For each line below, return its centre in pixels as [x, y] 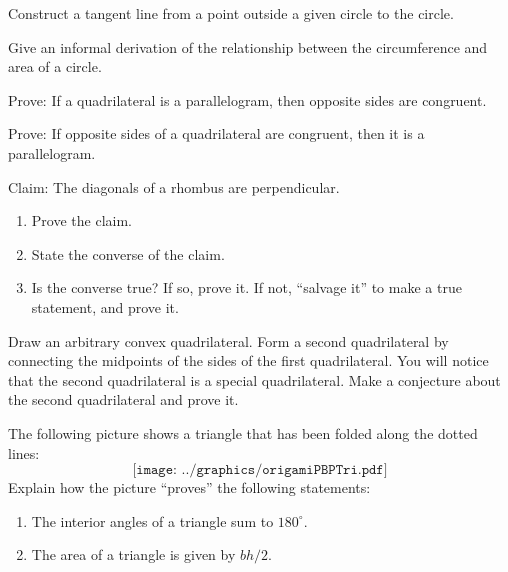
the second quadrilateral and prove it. [123, 399]
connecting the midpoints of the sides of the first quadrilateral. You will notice [248, 360]
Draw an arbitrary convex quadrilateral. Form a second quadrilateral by [228, 340]
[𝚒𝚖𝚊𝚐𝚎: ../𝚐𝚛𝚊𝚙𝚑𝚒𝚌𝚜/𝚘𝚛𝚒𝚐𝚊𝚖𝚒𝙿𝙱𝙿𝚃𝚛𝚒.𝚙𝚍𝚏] [260, 470]
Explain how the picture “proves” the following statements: [189, 487]
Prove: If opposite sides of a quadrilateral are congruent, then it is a [216, 133]
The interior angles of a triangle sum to [152, 520]
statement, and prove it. [105, 306]
